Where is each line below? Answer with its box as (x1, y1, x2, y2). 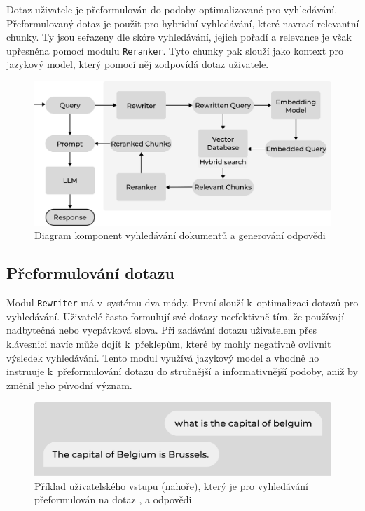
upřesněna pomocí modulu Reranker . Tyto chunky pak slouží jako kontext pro (6, 43, 344, 57)
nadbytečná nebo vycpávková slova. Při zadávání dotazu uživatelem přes (6, 322, 317, 337)
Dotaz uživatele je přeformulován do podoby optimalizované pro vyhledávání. (6, 2, 338, 16)
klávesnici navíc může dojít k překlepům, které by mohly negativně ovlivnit (6, 336, 331, 351)
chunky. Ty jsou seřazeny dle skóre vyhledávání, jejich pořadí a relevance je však (6, 29, 352, 44)
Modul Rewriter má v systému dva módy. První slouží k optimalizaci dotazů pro (6, 295, 359, 310)
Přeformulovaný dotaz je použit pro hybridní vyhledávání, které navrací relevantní (6, 15, 359, 30)
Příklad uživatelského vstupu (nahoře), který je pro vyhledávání (34, 478, 309, 493)
